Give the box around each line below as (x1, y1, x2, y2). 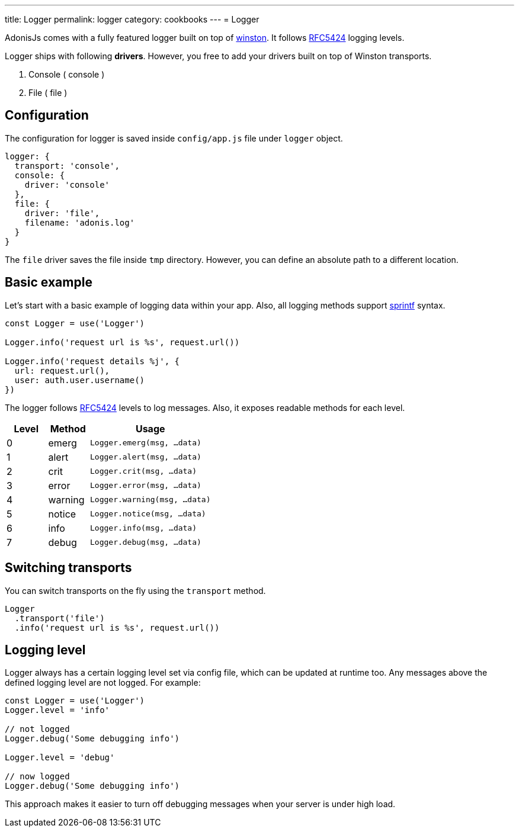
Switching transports (5, 560, 132, 576)
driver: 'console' (24, 179, 110, 189)
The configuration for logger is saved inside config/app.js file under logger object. (5, 133, 343, 143)
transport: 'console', (14, 160, 120, 171)
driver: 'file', (24, 208, 100, 218)
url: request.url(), (14, 365, 110, 375)
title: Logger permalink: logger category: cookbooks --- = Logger (5, 14, 259, 24)
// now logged (5, 772, 70, 782)
